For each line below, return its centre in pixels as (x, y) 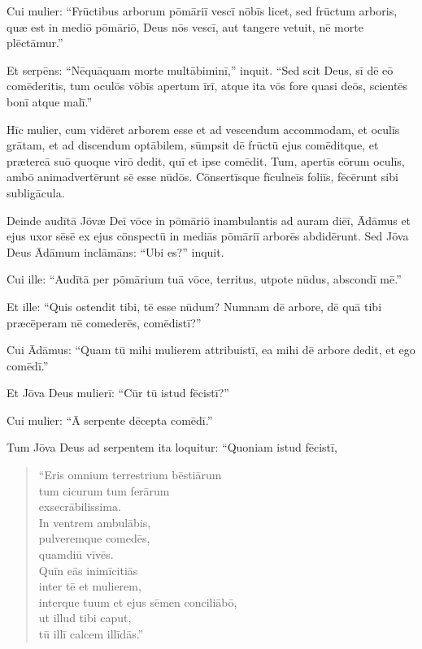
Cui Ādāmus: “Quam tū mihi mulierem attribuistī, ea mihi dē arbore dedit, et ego (211, 350)
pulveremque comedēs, (94, 538)
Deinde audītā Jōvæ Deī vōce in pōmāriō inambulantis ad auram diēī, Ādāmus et (209, 220)
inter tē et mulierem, (90, 586)
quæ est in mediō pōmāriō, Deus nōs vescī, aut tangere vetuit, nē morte (185, 26)
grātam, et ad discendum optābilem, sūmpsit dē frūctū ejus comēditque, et (193, 145)
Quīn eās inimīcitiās (88, 570)
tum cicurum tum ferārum (104, 490)
